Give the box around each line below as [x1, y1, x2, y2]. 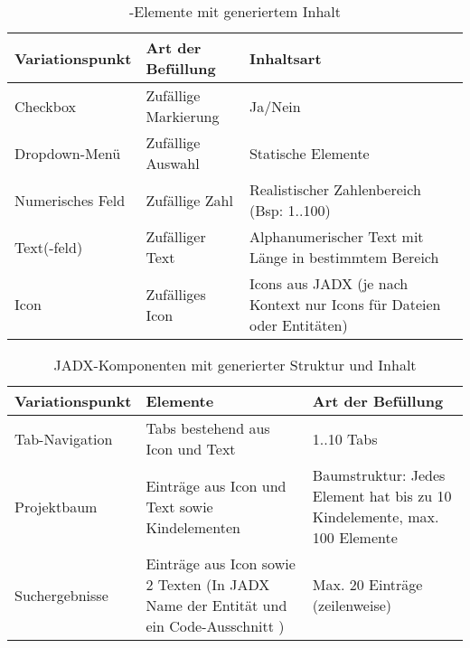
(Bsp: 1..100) [249, 200, 331, 221]
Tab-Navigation [14, 427, 113, 449]
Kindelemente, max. [312, 506, 439, 527]
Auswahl [146, 153, 200, 174]
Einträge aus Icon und [146, 474, 287, 496]
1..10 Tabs [312, 427, 378, 449]
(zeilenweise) [312, 595, 392, 615]
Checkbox [14, 95, 77, 117]
